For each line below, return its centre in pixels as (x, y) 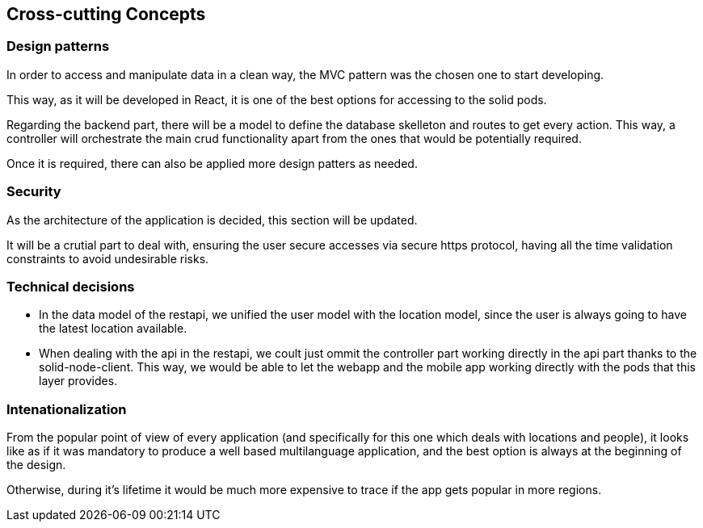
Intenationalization (67, 409)
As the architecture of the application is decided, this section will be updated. (212, 220)
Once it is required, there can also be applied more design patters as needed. (212, 163)
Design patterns (58, 46)
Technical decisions (71, 286)
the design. (36, 465)
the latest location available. (113, 329)
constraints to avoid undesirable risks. (108, 258)
